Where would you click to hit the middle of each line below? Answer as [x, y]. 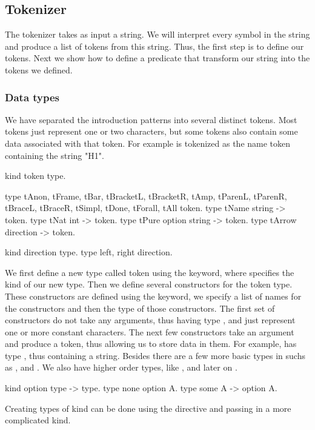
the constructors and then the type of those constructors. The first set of [140, 308]
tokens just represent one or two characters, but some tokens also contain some [151, 131]
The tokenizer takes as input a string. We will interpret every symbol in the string [157, 34]
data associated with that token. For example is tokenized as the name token [148, 143]
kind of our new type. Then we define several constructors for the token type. [149, 284]
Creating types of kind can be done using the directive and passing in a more [148, 408]
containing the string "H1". [55, 155]
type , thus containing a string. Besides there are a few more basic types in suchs [155, 355]
